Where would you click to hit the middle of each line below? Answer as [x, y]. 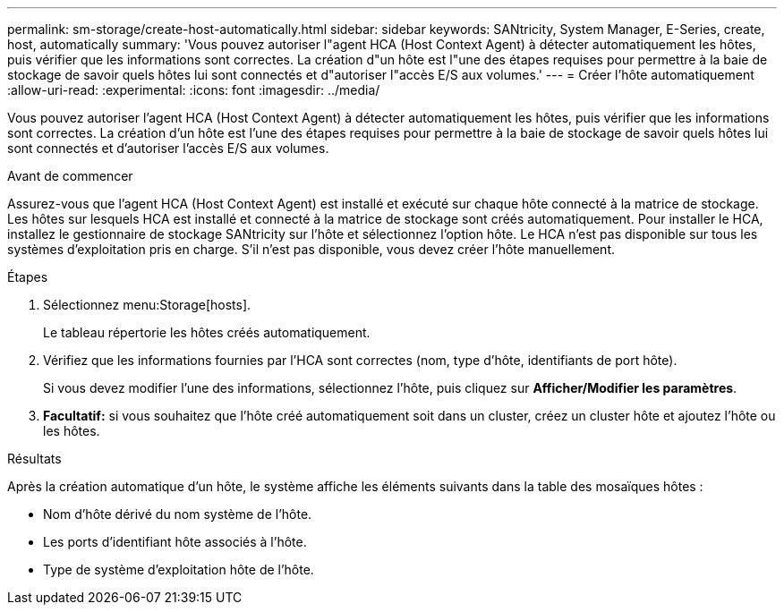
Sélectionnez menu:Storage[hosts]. [147, 305]
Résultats [34, 459]
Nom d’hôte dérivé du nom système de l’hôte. [178, 514]
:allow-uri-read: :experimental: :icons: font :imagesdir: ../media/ [194, 90]
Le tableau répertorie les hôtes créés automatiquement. [207, 332]
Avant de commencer [70, 176]
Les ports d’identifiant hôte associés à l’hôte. [175, 542]
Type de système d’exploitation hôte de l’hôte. [179, 569]
